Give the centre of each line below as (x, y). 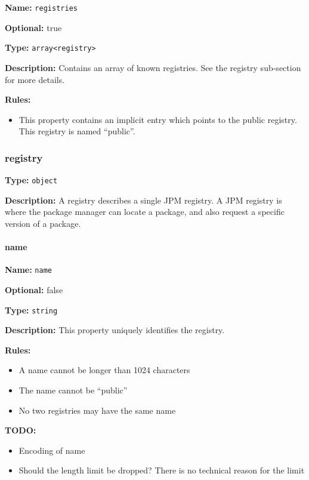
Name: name (28, 270)
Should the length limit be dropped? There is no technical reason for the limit (162, 470)
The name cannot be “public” (73, 390)
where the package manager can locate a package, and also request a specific (145, 212)
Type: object (31, 180)
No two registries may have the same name (97, 410)
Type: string (31, 310)
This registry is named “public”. (77, 131)
